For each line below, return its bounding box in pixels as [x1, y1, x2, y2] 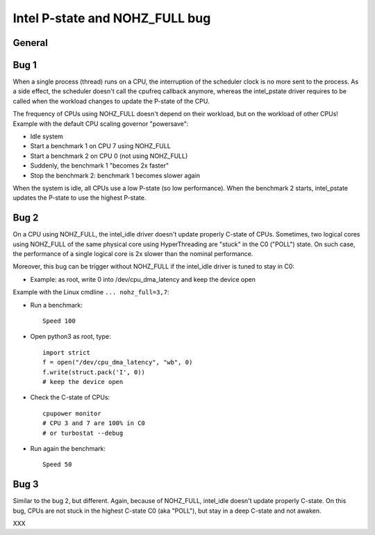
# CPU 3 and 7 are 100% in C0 [42, 420, 146, 427]
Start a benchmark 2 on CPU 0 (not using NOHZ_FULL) [30, 152, 188, 160]
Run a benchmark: [30, 301, 83, 309]
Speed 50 [42, 461, 72, 469]
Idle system [30, 132, 64, 141]
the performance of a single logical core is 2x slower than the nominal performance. [12, 250, 253, 258]
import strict [42, 349, 90, 356]
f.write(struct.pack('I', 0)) [42, 368, 146, 376]
